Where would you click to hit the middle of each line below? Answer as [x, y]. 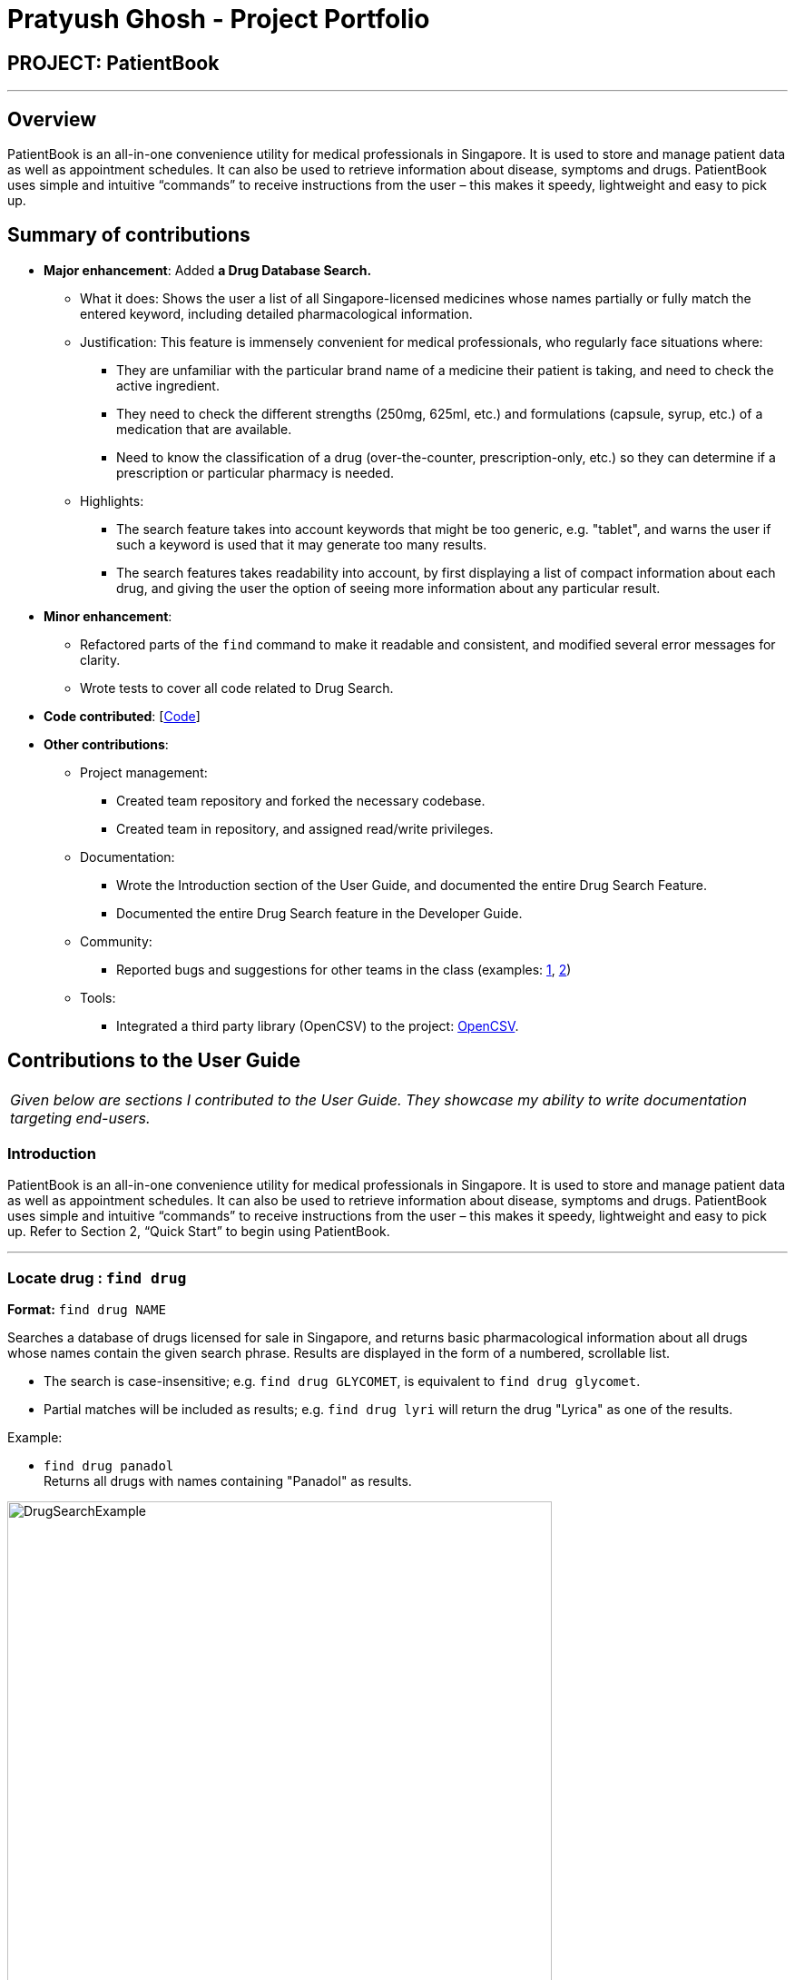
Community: [116, 941]
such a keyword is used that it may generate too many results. [302, 544]
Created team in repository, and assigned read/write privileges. [305, 828]
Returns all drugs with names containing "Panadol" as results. [228, 1481]
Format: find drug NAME [87, 1310]
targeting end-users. [80, 1118]
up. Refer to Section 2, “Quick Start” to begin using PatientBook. [199, 1232]
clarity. [100, 659]
